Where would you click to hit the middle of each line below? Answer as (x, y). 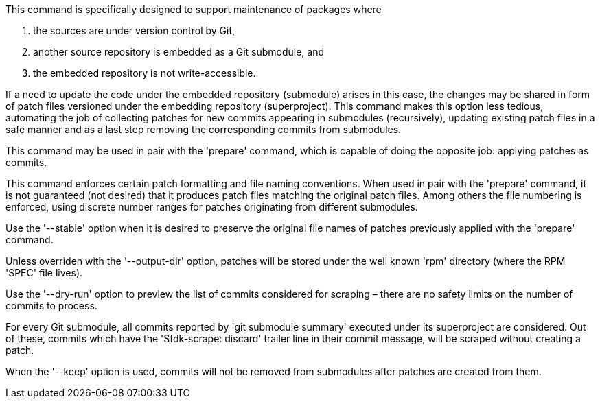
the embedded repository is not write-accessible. (145, 73)
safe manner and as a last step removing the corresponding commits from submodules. (204, 129)
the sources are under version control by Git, (134, 31)
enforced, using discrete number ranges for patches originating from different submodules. (212, 207)
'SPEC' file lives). (44, 273)
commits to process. (51, 306)
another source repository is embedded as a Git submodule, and (179, 52)
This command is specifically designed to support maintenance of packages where (194, 9)
